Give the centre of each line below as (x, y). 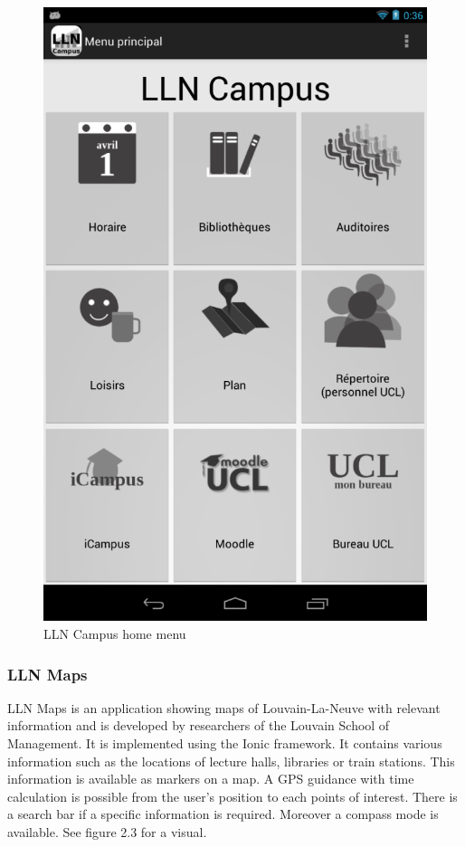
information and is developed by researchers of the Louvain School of (199, 725)
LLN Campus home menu (115, 633)
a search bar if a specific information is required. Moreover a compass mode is (223, 814)
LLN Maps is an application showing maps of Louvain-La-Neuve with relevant (224, 707)
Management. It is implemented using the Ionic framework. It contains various (225, 742)
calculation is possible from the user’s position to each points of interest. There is (232, 796)
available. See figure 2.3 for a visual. (107, 831)
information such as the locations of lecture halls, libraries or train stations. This (231, 761)
